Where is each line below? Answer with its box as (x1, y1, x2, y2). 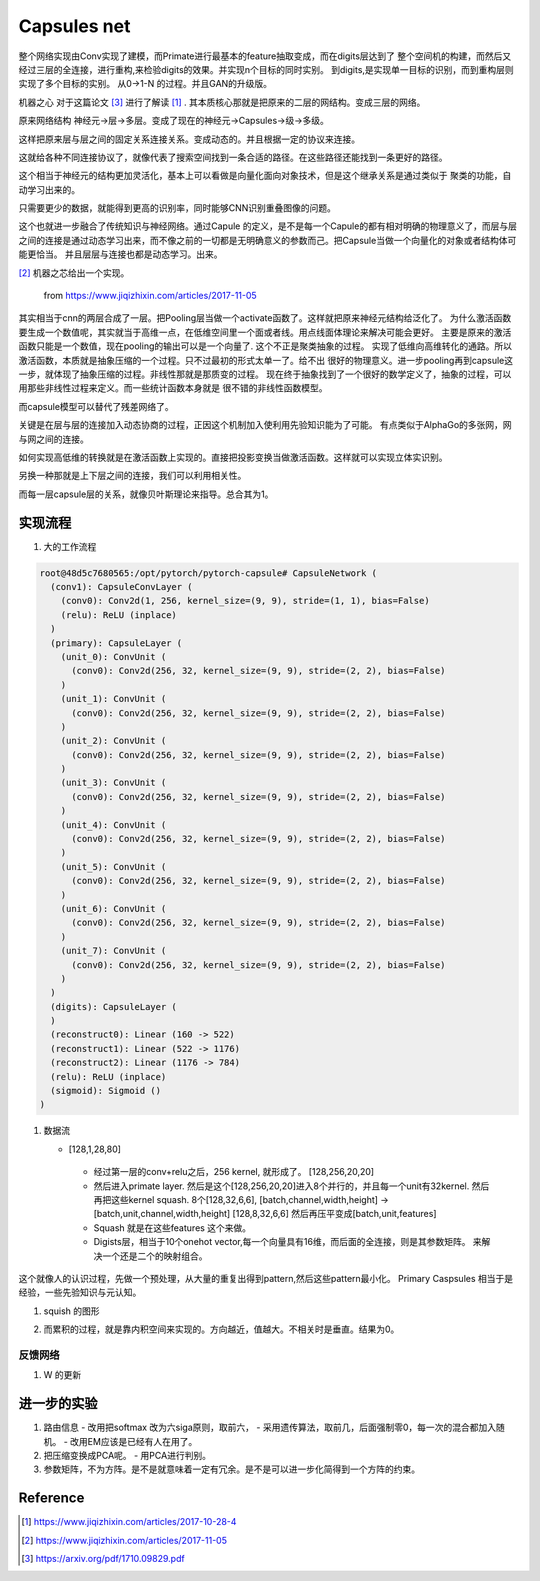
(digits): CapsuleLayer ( (50, 1001, 177, 1012)
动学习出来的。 (18, 183, 80, 195)
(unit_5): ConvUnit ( (60, 861, 167, 872)
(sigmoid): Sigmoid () (50, 1085, 162, 1097)
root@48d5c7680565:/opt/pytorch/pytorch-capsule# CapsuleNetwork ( (39, 567, 378, 579)
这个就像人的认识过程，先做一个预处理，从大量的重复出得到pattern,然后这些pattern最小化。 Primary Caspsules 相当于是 (18, 1272, 514, 1284)
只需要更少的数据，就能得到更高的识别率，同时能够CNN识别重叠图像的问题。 (18, 202, 337, 214)
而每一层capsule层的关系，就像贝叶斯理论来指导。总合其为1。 (18, 488, 274, 500)
